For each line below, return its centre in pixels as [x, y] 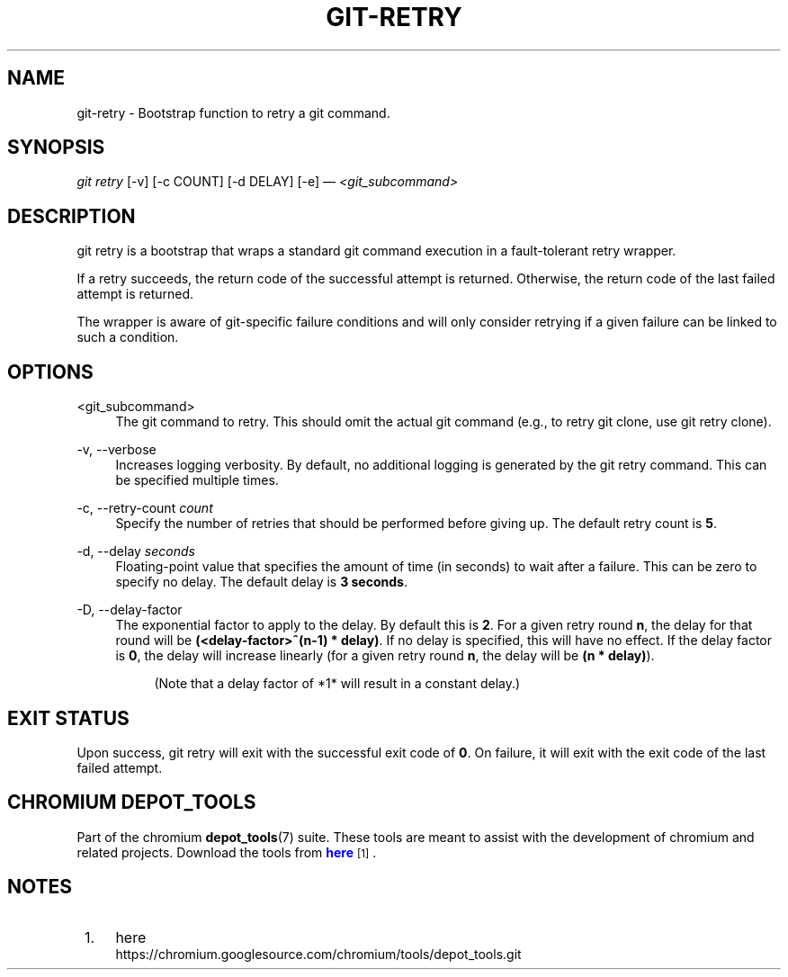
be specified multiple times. [197, 480]
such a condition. [128, 337]
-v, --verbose [116, 450]
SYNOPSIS [56, 148]
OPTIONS [50, 372]
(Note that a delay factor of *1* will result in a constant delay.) [337, 684]
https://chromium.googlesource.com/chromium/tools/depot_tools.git [318, 954]
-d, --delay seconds [136, 551]
